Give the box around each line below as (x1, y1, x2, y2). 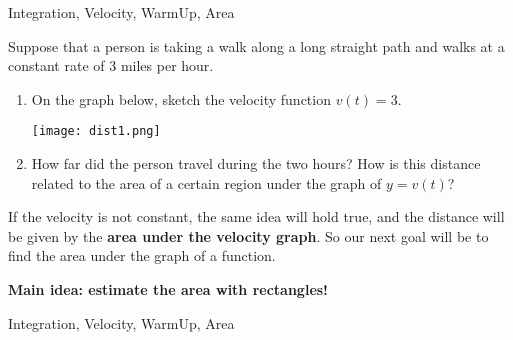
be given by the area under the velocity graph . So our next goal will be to (8, 225, 489, 246)
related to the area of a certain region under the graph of (31, 172, 382, 193)
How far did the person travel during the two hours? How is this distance (31, 153, 481, 174)
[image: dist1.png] (31, 124, 161, 139)
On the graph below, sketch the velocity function (31, 88, 331, 109)
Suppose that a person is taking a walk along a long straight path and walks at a (8, 35, 505, 56)
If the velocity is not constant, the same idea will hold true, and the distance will (8, 206, 505, 227)
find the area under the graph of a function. (8, 245, 276, 266)
